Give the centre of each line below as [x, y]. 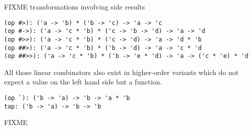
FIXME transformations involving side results [75, 6]
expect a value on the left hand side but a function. [83, 82]
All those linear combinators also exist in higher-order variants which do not [121, 72]
